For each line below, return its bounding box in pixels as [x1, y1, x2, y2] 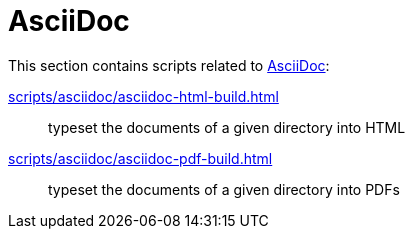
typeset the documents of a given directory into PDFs [48, 180, 400, 198]
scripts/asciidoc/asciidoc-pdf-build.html [8, 149, 273, 167]
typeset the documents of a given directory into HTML [48, 118, 406, 136]
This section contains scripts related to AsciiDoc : [8, 56, 330, 74]
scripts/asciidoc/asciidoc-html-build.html [8, 87, 279, 105]
